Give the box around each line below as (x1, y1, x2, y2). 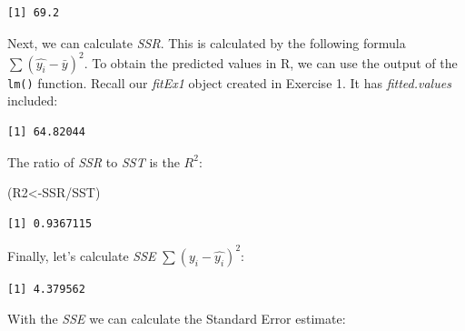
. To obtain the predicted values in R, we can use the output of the (84, 53, 458, 72)
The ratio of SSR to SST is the (7, 152, 180, 171)
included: (7, 91, 58, 110)
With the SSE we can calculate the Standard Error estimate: (7, 309, 346, 328)
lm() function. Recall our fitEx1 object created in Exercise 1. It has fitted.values (7, 73, 451, 92)
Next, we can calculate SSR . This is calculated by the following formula (7, 33, 406, 52)
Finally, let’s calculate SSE (7, 246, 156, 265)
